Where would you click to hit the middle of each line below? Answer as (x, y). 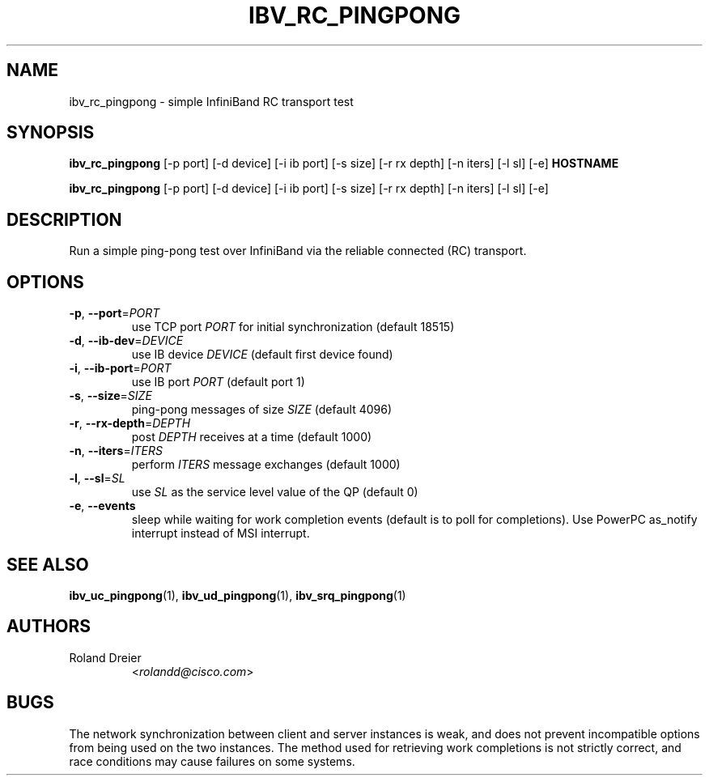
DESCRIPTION (64, 219)
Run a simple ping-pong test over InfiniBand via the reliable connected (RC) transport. (298, 251)
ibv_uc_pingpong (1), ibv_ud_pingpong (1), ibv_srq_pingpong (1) (238, 595)
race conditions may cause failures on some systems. (212, 761)
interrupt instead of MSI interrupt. (221, 533)
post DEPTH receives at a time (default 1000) (252, 437)
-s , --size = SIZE (110, 396)
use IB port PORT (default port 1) (218, 382)
